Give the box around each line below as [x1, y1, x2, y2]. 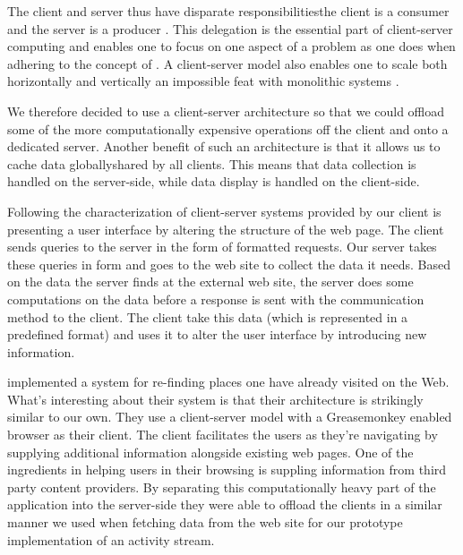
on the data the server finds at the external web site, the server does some [7, 272, 414, 291]
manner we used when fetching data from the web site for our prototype [7, 513, 403, 532]
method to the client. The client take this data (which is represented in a [7, 307, 408, 326]
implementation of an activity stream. [7, 530, 215, 549]
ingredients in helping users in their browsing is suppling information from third [7, 460, 447, 479]
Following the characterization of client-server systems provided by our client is [7, 201, 442, 220]
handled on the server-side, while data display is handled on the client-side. [7, 172, 420, 191]
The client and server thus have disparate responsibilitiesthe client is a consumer [7, 2, 450, 20]
